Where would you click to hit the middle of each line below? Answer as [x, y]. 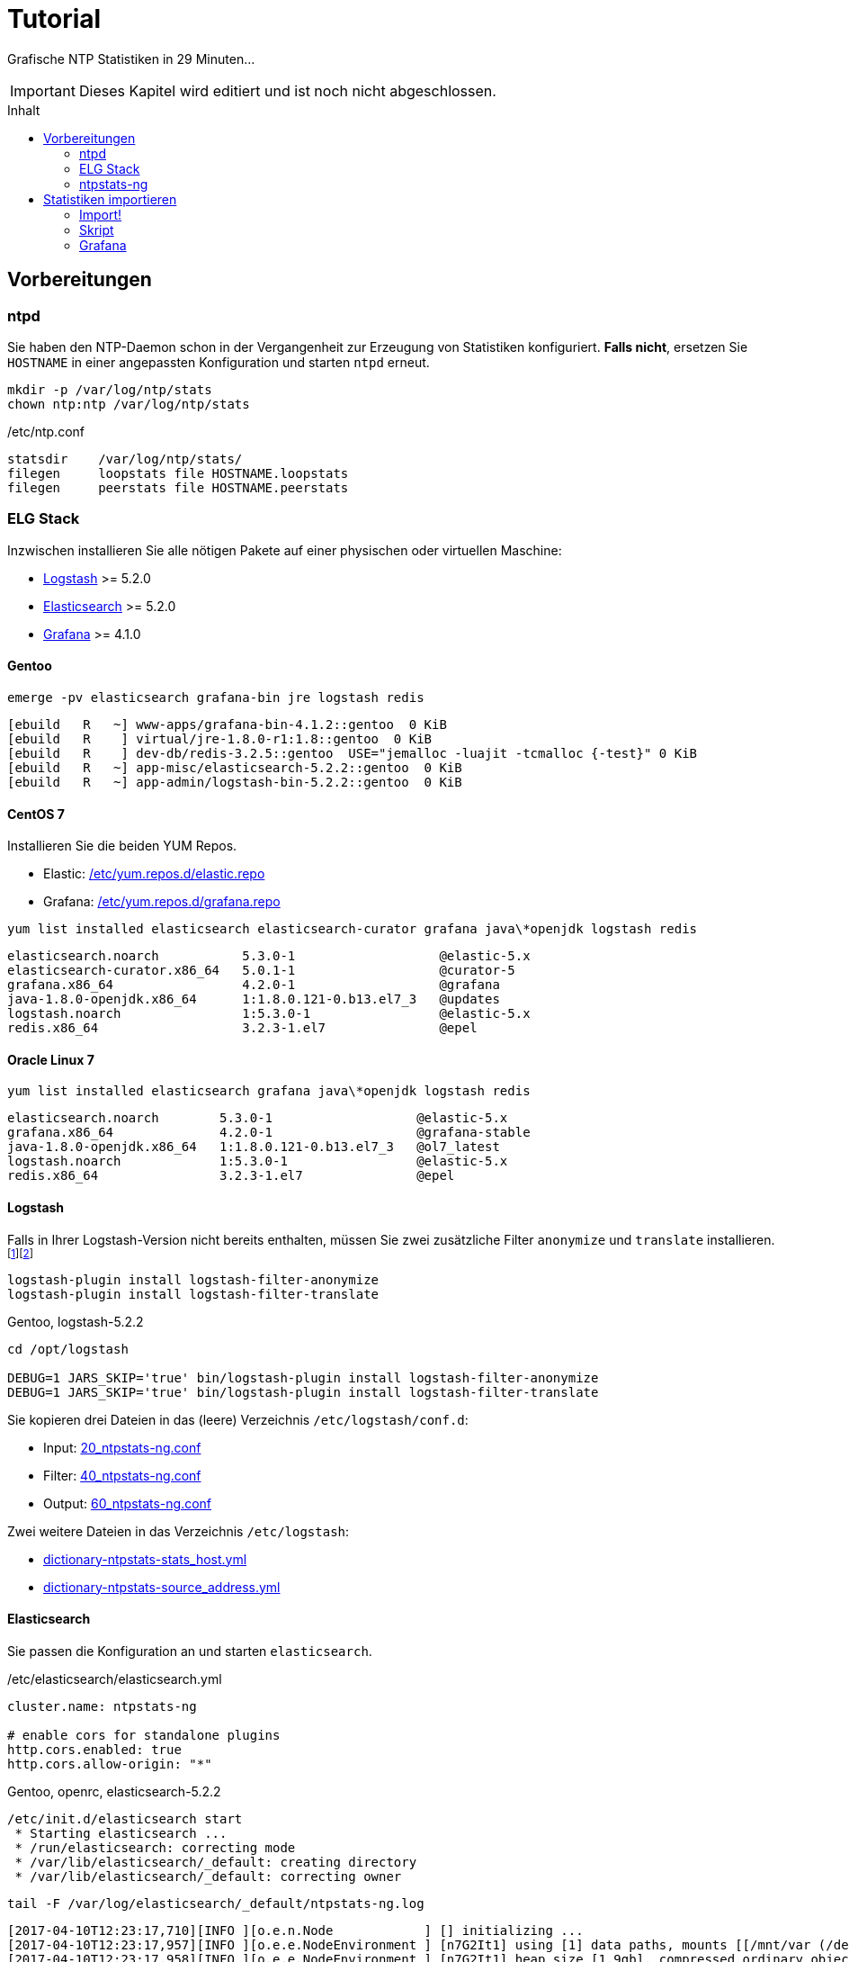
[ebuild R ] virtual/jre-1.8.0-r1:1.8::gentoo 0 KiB [220, 738]
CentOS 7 [36, 814]
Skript [97, 229]
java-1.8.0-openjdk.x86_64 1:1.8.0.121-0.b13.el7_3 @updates [254, 999]
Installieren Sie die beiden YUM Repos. [122, 846]
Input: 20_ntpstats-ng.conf [122, 1447]
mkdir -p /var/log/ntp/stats [110, 389]
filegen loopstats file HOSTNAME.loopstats [178, 473]
